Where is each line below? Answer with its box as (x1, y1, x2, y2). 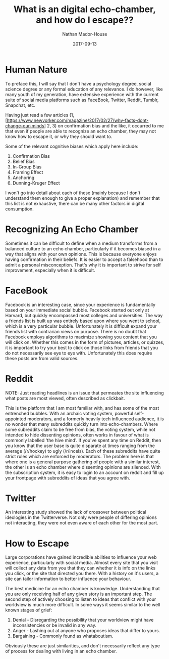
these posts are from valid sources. (5, 355, 79, 361)
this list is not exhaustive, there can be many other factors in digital (5, 200, 145, 206)
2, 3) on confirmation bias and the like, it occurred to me (47, 122, 164, 128)
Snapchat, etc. (5, 102, 36, 108)
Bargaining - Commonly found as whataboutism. (12, 633, 114, 639)
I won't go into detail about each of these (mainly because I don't (5, 190, 140, 196)
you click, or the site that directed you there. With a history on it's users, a (5, 570, 159, 577)
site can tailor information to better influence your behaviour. (5, 576, 131, 582)
